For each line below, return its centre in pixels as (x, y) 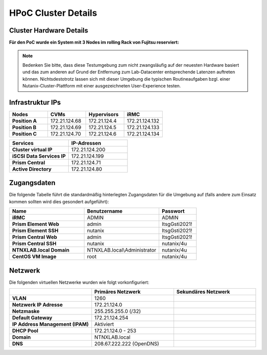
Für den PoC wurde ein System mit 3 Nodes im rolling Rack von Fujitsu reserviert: (94, 43)
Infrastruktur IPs (35, 102)
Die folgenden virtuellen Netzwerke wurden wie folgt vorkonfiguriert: (79, 282)
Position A (24, 121)
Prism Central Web (35, 237)
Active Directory (32, 169)
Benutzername (105, 211)
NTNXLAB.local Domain (41, 250)
